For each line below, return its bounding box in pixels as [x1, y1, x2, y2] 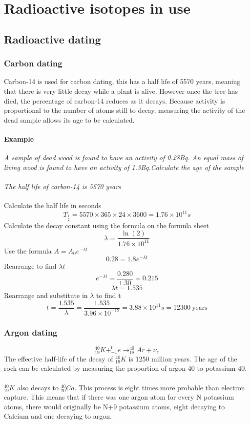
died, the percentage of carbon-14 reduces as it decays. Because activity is [4, 95, 225, 106]
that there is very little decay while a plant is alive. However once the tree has [4, 85, 238, 96]
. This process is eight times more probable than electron [74, 382, 245, 392]
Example [4, 133, 34, 144]
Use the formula [4, 245, 52, 255]
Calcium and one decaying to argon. [4, 411, 112, 421]
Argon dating [4, 326, 58, 338]
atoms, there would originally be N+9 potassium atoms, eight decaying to [4, 401, 225, 411]
